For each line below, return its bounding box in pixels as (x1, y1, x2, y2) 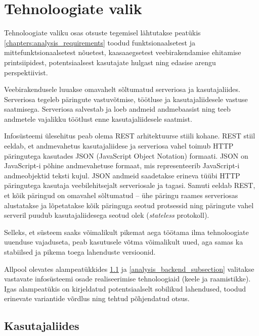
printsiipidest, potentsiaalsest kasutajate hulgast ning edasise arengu (4, 57, 216, 67)
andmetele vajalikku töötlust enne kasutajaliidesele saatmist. (4, 113, 192, 124)
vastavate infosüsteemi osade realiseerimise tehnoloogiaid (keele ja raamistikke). (4, 273, 251, 284)
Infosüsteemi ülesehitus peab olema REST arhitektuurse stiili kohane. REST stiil (4, 130, 255, 141)
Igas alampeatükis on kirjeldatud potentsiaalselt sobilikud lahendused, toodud (4, 283, 246, 294)
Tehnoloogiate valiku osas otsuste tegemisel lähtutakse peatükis (4, 27, 201, 38)
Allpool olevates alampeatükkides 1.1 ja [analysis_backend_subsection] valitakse (4, 263, 254, 274)
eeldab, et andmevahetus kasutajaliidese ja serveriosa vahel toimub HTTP (4, 140, 234, 151)
